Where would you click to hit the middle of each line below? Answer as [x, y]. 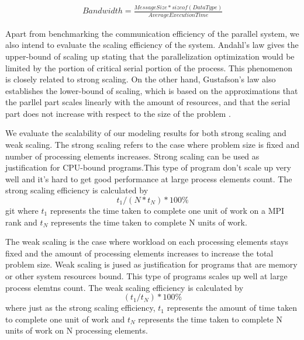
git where [22, 211]
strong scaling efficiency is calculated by [77, 190]
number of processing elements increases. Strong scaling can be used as [132, 156]
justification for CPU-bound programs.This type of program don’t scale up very [148, 167]
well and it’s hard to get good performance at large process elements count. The [149, 178]
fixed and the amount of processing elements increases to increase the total [139, 253]
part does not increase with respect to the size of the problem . [118, 113]
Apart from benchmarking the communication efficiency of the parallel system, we [152, 33]
